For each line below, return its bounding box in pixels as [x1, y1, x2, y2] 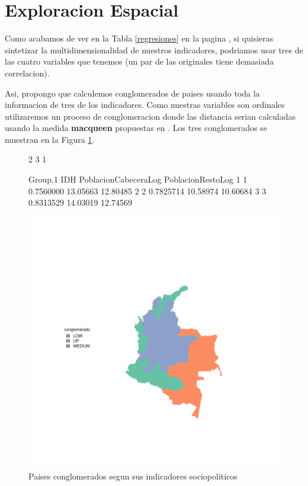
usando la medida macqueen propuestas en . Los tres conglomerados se [5, 121, 267, 134]
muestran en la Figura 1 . [5, 133, 95, 145]
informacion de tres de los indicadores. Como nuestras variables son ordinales [5, 98, 285, 111]
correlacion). [5, 66, 50, 79]
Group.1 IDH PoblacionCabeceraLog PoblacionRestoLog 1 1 [28, 173, 248, 186]
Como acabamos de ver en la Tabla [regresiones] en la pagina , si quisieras [5, 32, 274, 44]
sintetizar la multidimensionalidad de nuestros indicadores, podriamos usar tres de [5, 43, 303, 56]
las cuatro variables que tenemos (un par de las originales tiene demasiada [5, 55, 274, 68]
